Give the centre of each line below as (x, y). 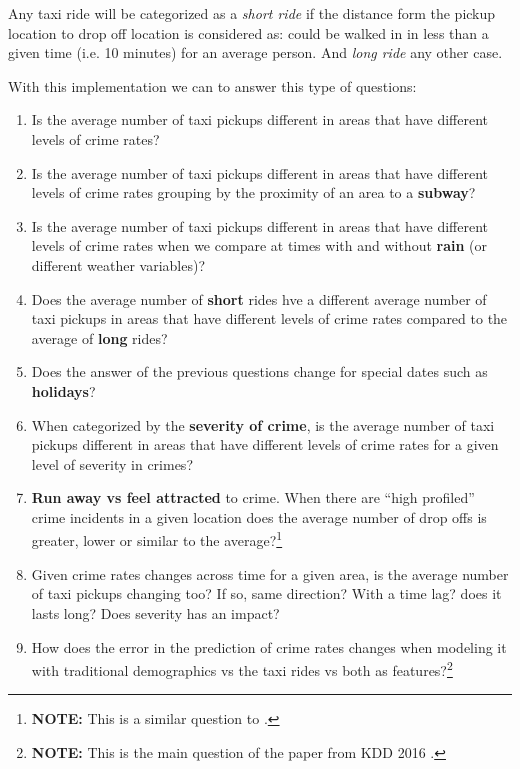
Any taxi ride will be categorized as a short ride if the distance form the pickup (252, 13)
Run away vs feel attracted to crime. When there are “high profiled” (253, 497)
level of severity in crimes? (112, 463)
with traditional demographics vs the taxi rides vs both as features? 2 (242, 668)
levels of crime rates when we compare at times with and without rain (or (259, 245)
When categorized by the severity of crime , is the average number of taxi (263, 424)
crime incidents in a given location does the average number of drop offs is (259, 516)
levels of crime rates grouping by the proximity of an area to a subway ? (253, 192)
